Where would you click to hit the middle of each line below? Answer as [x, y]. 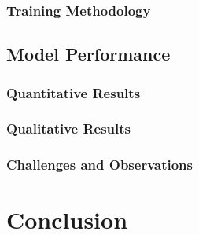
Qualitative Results [69, 129]
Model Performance [88, 54]
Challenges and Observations [99, 165]
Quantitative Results [74, 92]
